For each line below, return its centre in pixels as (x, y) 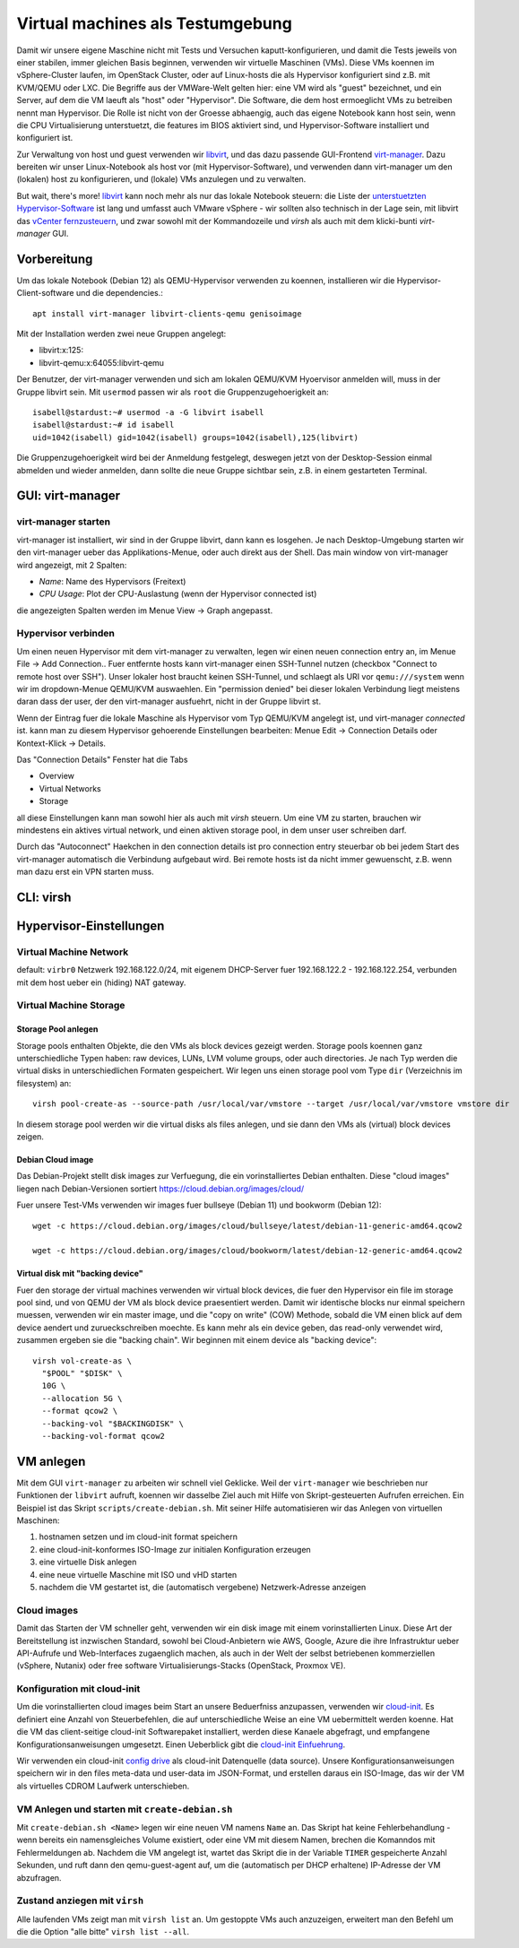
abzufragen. (39, 1877)
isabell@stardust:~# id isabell (104, 425)
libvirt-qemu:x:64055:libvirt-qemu (102, 362)
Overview (57, 776)
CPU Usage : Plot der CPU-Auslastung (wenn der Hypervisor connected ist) (178, 594)
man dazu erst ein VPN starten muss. (85, 872)
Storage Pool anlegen (57, 1029)
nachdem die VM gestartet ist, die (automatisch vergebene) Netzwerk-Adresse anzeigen (203, 1588)
